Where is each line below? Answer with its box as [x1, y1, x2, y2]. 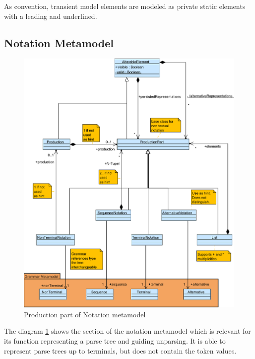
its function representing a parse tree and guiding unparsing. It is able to [4, 335, 226, 346]
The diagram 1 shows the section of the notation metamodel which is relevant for [4, 326, 251, 336]
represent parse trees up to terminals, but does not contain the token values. [4, 345, 237, 356]
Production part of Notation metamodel [24, 309, 146, 319]
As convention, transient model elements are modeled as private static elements [4, 1, 246, 11]
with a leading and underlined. [4, 10, 97, 21]
